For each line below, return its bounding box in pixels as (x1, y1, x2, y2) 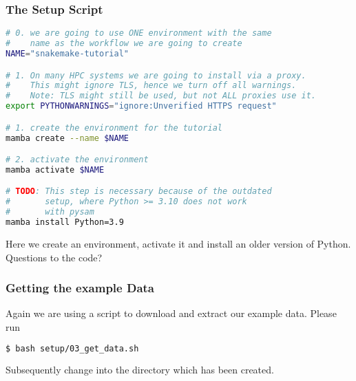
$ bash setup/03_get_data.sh (6, 343, 139, 353)
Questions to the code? (6, 250, 103, 264)
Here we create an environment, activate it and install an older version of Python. (6, 236, 351, 250)
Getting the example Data (6, 279, 154, 296)
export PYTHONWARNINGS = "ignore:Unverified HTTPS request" (6, 101, 277, 111)
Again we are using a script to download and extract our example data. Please (6, 306, 337, 320)
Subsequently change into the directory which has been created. (6, 362, 274, 377)
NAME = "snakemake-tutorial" (6, 48, 129, 58)
